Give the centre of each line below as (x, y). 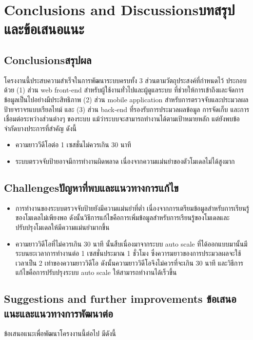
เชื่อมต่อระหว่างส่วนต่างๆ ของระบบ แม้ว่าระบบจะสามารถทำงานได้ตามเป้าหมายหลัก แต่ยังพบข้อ (122, 119)
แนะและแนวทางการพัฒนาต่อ (58, 313)
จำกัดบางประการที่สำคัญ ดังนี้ (40, 128)
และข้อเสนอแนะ (44, 29)
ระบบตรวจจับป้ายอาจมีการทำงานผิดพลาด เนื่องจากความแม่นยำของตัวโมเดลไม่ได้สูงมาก (125, 161)
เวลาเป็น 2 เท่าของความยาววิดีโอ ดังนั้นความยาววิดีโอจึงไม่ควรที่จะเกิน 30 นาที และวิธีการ (129, 262)
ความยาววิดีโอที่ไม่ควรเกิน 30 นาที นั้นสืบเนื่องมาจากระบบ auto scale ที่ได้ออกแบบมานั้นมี (131, 243)
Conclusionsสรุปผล (48, 59)
